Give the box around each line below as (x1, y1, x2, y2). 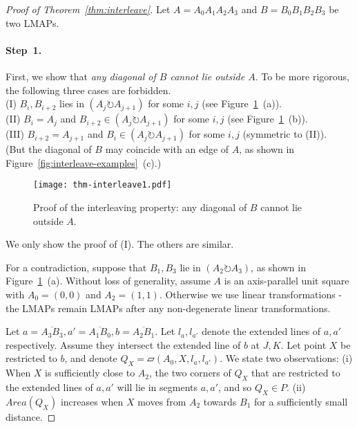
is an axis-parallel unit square (224, 273, 349, 288)
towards (203, 394, 237, 408)
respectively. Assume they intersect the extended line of (6, 337, 241, 352)
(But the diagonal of (6, 142, 92, 156)
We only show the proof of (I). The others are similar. (6, 237, 234, 251)
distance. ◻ (6, 409, 56, 424)
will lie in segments (117, 379, 197, 394)
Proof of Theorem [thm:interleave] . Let (6, 2, 171, 16)
